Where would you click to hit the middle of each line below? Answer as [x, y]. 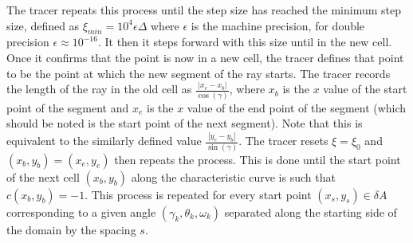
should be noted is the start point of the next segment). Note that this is [185, 123]
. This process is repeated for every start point [198, 194]
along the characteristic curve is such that [233, 176]
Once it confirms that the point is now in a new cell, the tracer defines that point [205, 57]
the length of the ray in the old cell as [99, 89]
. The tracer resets [283, 141]
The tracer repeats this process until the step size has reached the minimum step [204, 10]
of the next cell [43, 176]
